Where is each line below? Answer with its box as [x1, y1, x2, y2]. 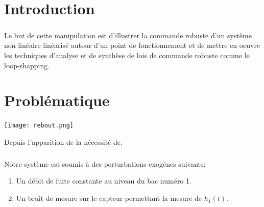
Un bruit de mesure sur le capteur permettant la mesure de [16, 193, 202, 203]
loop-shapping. [4, 60, 50, 70]
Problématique [4, 90, 110, 111]
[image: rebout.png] [4, 122, 74, 130]
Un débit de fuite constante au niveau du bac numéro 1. [16, 175, 191, 186]
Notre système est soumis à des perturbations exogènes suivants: [4, 158, 206, 169]
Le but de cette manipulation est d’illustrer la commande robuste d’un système [4, 30, 252, 40]
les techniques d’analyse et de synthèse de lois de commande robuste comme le [4, 49, 250, 60]
